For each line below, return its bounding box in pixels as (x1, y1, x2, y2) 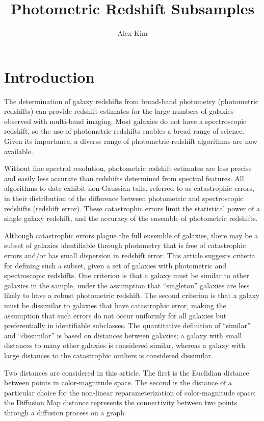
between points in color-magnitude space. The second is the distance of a (4, 377, 232, 388)
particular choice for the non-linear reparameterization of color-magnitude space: (4, 387, 256, 398)
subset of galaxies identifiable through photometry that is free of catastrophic (4, 240, 246, 251)
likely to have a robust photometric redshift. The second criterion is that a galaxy (4, 290, 260, 301)
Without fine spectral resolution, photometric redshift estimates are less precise (4, 163, 252, 174)
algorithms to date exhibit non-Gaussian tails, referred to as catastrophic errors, (4, 183, 254, 193)
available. (4, 145, 33, 156)
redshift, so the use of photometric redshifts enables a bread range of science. (4, 126, 245, 136)
